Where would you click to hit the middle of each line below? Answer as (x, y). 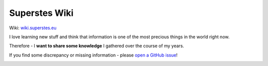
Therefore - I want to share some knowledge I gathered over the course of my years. (97, 46)
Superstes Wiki (41, 13)
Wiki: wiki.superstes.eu (33, 28)
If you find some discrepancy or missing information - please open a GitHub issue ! (94, 55)
